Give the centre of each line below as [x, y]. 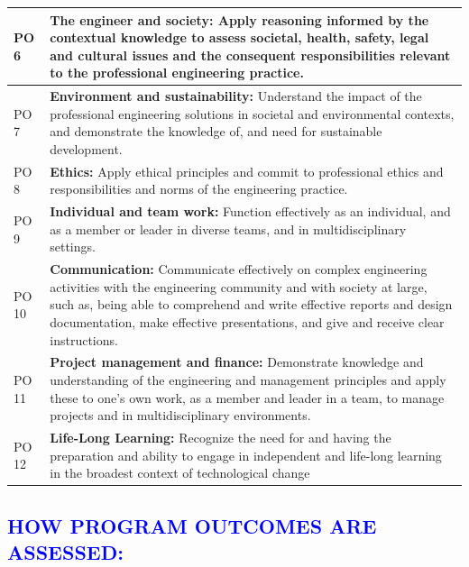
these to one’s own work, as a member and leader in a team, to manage [247, 397]
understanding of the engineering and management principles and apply [248, 380]
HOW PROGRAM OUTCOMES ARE [192, 525]
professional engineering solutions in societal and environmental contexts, [252, 113]
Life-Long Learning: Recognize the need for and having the [221, 438]
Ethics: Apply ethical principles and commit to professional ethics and [247, 171]
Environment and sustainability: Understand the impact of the [236, 96]
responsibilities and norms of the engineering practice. [199, 189]
